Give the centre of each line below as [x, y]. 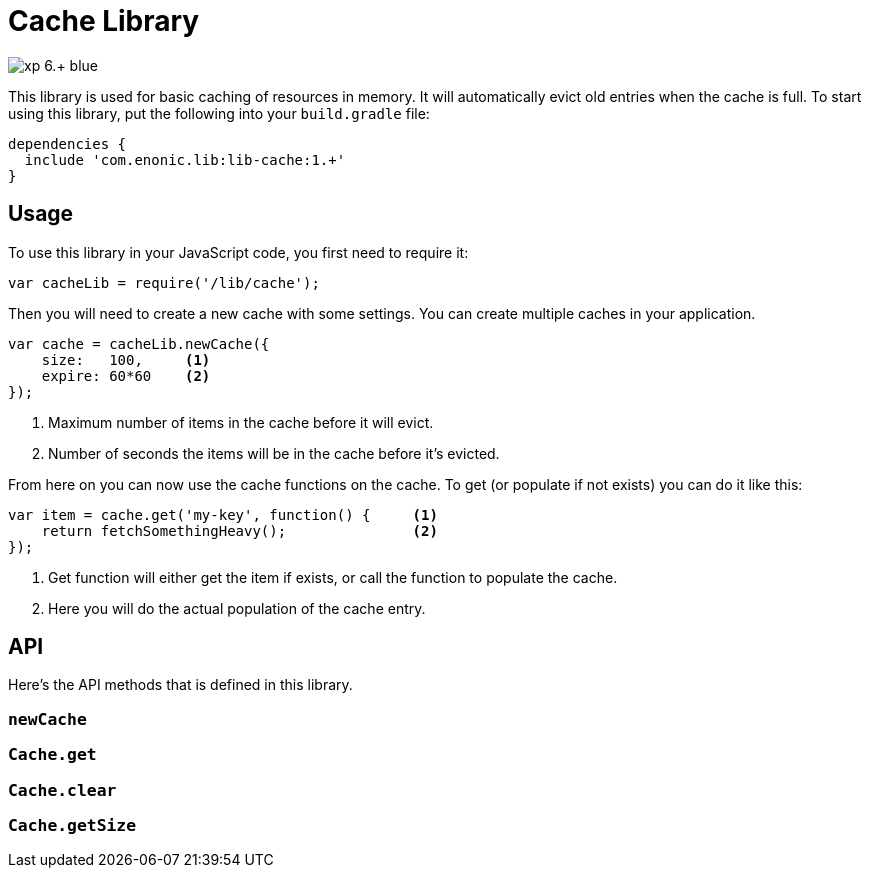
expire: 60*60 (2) [126, 375]
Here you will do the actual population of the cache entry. [237, 608]
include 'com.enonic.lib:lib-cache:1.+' [185, 159]
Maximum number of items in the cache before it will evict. [241, 422]
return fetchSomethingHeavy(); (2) [239, 530]
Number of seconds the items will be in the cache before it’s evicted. [274, 453]
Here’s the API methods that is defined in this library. [180, 685]
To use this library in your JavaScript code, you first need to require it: [238, 252]
